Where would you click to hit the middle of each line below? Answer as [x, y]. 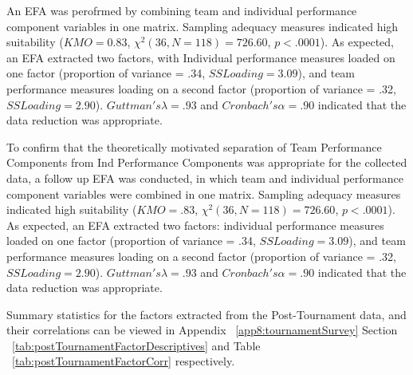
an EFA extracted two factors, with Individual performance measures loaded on [201, 57]
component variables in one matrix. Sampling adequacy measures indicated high [203, 26]
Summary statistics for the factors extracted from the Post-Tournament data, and [206, 314]
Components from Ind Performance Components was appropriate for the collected [207, 162]
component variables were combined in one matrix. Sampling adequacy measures [204, 193]
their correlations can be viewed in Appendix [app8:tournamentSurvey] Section [202, 330]
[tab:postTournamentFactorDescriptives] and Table [136, 345]
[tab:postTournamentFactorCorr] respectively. [124, 361]
